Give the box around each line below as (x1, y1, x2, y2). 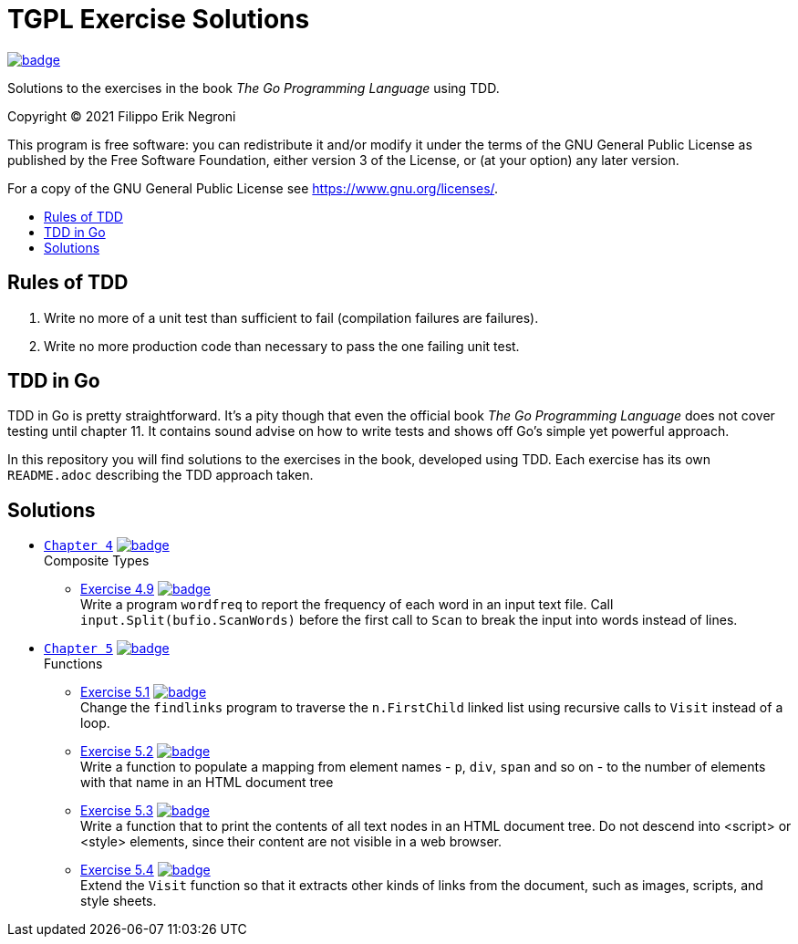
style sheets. (80, 893, 157, 909)
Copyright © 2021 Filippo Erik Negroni (7, 108, 236, 124)
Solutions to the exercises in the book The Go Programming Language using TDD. (7, 79, 500, 96)
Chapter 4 (44, 538, 113, 554)
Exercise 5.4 (80, 862, 154, 878)
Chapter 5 (44, 641, 113, 657)
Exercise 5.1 (80, 684, 150, 700)
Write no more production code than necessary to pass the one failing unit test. (44, 337, 520, 354)
